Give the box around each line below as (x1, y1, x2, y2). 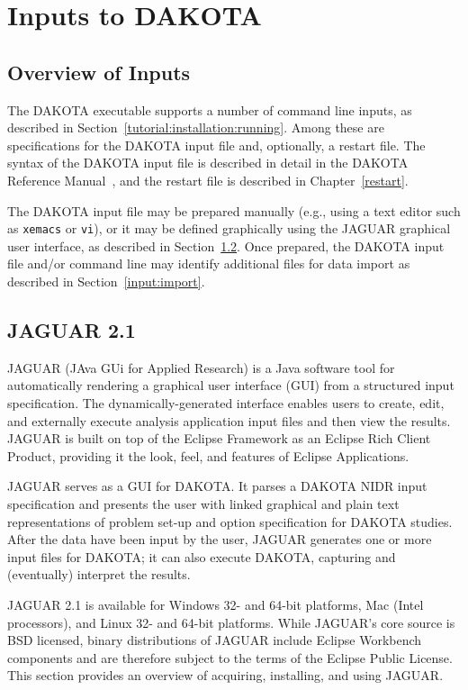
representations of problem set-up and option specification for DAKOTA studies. (7, 512, 453, 531)
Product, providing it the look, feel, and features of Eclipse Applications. (7, 446, 409, 465)
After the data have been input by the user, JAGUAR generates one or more (7, 530, 432, 549)
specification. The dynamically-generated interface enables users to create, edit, (7, 393, 445, 412)
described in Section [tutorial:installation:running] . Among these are (7, 118, 384, 137)
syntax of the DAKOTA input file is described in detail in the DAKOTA (7, 153, 409, 172)
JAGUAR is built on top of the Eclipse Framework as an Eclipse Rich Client (7, 429, 431, 448)
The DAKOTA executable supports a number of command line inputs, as (7, 100, 412, 119)
